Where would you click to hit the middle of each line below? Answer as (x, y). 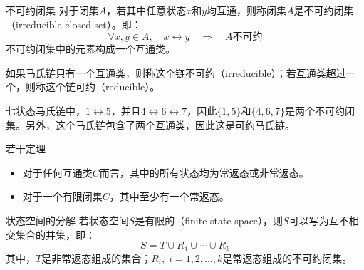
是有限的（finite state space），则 (209, 220)
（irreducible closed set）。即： (74, 24)
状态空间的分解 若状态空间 (67, 220)
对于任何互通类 (57, 172)
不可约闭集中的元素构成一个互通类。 (90, 49)
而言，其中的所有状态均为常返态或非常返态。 (204, 172)
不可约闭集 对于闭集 (52, 10)
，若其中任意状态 (146, 10)
